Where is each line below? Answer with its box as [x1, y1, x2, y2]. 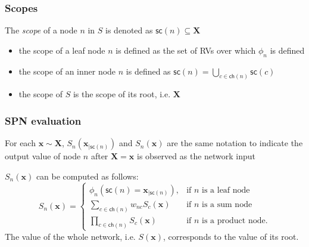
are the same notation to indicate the [167, 137, 303, 149]
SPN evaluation [5, 113, 82, 128]
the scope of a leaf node [18, 44, 105, 56]
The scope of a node [5, 24, 77, 36]
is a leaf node [202, 186, 250, 194]
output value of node [5, 150, 81, 162]
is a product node [202, 216, 266, 225]
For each [5, 137, 36, 149]
